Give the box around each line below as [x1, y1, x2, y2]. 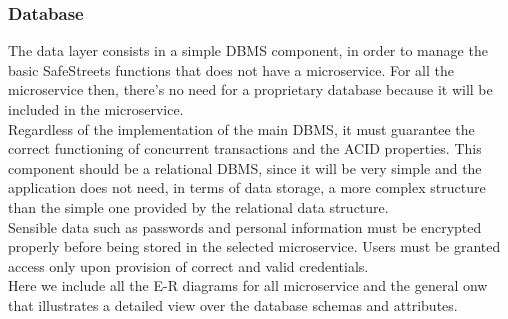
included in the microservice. [8, 99, 184, 119]
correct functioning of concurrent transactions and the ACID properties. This [8, 138, 482, 159]
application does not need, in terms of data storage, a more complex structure [8, 177, 486, 198]
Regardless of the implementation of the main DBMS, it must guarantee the [8, 118, 475, 139]
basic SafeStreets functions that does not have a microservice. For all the [8, 59, 454, 80]
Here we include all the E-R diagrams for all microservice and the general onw [8, 275, 488, 296]
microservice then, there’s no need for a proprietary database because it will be [8, 79, 493, 100]
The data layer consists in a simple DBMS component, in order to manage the [8, 40, 488, 61]
